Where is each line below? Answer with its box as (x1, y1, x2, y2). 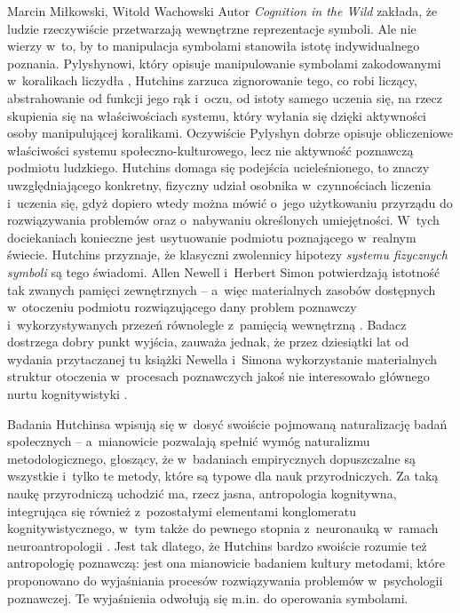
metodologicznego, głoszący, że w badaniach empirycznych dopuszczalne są (7, 449, 416, 467)
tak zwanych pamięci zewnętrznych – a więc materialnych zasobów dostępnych (7, 280, 436, 299)
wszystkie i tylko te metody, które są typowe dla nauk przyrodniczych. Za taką (7, 466, 439, 485)
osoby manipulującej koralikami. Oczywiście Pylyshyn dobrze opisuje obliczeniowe (7, 123, 453, 142)
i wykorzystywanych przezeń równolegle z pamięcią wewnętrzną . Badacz (7, 314, 407, 333)
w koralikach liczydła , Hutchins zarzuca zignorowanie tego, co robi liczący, (7, 71, 417, 90)
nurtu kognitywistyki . (7, 385, 128, 403)
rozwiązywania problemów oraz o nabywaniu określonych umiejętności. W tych (7, 211, 440, 229)
